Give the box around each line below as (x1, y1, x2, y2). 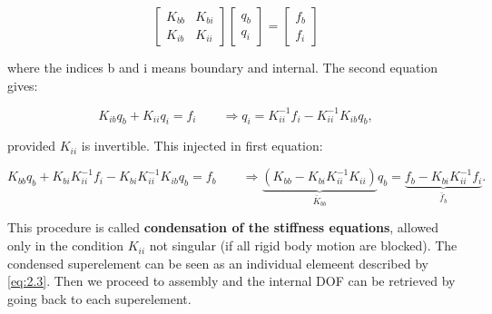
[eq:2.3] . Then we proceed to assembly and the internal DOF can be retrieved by (7, 271, 456, 290)
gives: (7, 75, 38, 94)
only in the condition (7, 236, 123, 255)
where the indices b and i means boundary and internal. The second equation (7, 58, 438, 76)
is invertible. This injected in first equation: (81, 136, 323, 155)
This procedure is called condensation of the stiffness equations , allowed (7, 218, 438, 237)
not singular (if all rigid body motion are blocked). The (149, 236, 458, 255)
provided (7, 136, 55, 155)
